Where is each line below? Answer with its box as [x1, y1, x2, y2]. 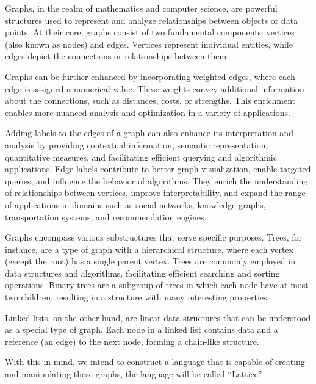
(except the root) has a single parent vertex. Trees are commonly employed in [5, 255, 295, 267]
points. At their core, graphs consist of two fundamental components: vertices [5, 26, 295, 38]
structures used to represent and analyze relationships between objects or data [5, 13, 298, 26]
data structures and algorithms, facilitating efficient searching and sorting [5, 266, 280, 279]
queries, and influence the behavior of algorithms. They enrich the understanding [5, 174, 308, 187]
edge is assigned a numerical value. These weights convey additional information [5, 82, 304, 95]
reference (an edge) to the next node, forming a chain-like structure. [5, 335, 259, 347]
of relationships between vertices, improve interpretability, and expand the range [5, 186, 306, 199]
